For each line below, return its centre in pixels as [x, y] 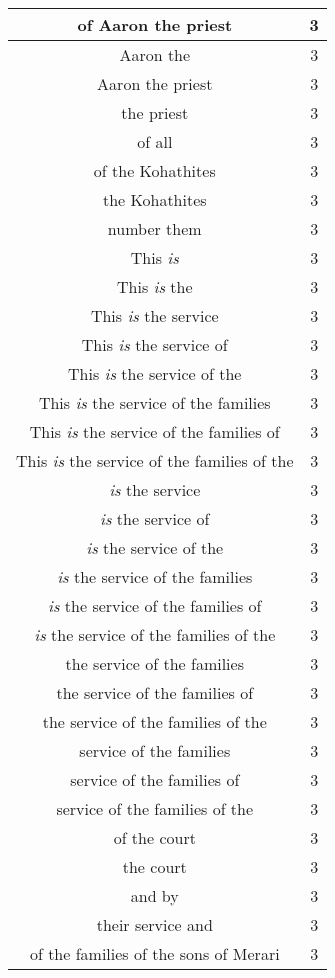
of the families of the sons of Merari [154, 953]
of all [155, 141]
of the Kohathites [154, 170]
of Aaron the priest [155, 24]
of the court [154, 837]
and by [154, 895]
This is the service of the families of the [155, 460]
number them [154, 228]
